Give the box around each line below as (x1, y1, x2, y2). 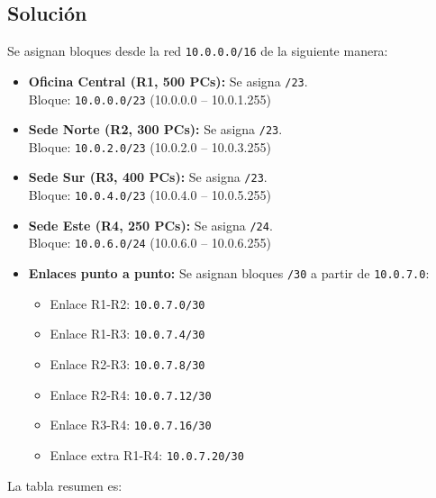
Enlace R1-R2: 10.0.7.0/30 (50, 294, 205, 312)
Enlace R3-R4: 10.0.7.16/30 (50, 415, 212, 434)
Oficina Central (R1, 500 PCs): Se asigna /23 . (28, 71, 308, 90)
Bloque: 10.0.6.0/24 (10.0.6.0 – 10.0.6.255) (28, 233, 271, 252)
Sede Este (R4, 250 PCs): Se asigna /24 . (28, 215, 273, 234)
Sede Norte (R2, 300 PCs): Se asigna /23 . (28, 120, 283, 139)
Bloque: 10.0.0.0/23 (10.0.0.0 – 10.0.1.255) (28, 89, 271, 108)
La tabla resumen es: (7, 475, 123, 494)
